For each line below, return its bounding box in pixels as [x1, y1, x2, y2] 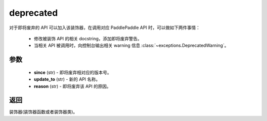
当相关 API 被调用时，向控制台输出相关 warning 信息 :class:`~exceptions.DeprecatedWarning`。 [34, 42, 229, 49]
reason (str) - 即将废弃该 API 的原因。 [34, 83, 111, 89]
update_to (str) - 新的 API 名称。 [34, 76, 101, 82]
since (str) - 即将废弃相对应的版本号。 [34, 69, 112, 75]
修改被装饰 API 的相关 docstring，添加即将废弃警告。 [34, 35, 142, 41]
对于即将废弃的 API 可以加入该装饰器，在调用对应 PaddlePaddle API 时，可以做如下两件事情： [9, 25, 200, 30]
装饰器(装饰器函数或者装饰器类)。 [9, 109, 78, 115]
